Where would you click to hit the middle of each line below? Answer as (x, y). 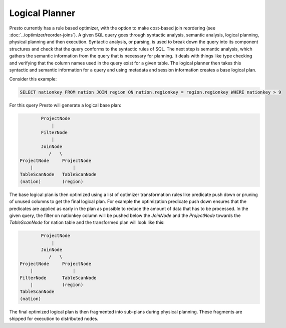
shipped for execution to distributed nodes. (54, 319)
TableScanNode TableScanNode (58, 174)
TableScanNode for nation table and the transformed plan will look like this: (87, 222)
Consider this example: (33, 79)
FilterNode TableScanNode (58, 278)
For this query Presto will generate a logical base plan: (65, 105)
